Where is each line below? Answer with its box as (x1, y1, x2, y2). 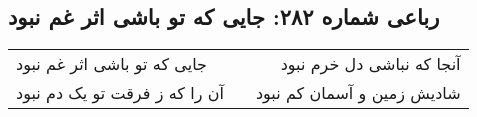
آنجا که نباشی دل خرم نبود (280, 52, 461, 76)
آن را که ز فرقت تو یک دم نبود (16, 81, 224, 105)
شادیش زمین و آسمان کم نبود (255, 81, 461, 105)
